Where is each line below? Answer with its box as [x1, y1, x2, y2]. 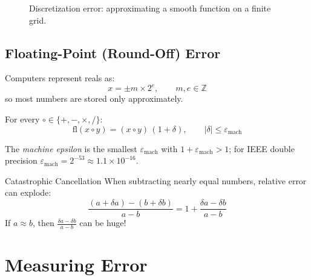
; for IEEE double [229, 142, 295, 155]
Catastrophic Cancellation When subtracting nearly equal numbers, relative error [5, 174, 307, 187]
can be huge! [79, 216, 126, 229]
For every [5, 113, 40, 125]
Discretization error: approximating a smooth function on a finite [29, 2, 271, 14]
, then [33, 216, 54, 229]
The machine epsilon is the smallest [5, 142, 137, 155]
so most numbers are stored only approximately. [5, 92, 183, 105]
